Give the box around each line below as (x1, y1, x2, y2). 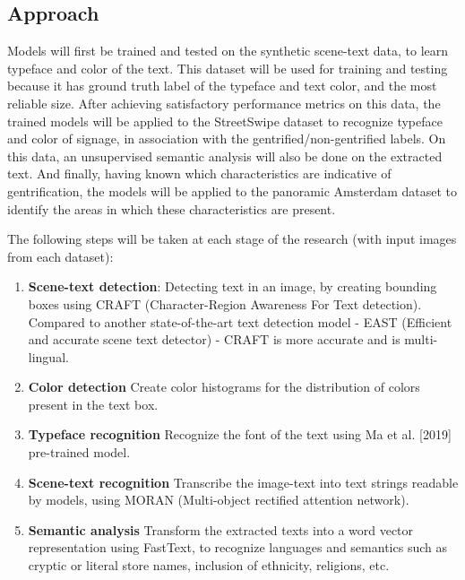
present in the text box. (28, 394, 159, 413)
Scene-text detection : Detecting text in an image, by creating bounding (28, 277, 437, 296)
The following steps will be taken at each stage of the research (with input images (7, 229, 457, 248)
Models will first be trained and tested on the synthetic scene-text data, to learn (7, 41, 449, 60)
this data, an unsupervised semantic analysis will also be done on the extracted (7, 146, 443, 165)
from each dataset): (7, 247, 114, 265)
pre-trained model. (28, 443, 131, 462)
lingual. (28, 347, 69, 366)
